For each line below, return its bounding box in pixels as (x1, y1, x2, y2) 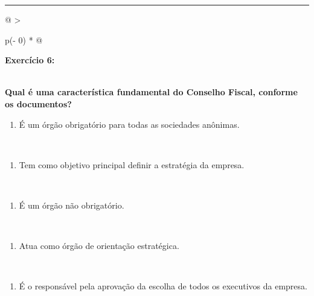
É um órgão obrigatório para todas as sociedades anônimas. (19, 118, 240, 130)
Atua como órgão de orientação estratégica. (19, 239, 179, 252)
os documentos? (5, 97, 72, 110)
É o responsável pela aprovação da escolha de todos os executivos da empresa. (19, 280, 307, 292)
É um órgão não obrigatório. (19, 198, 124, 211)
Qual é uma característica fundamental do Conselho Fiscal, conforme (5, 86, 298, 98)
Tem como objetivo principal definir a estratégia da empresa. (19, 158, 245, 171)
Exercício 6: (5, 54, 55, 66)
